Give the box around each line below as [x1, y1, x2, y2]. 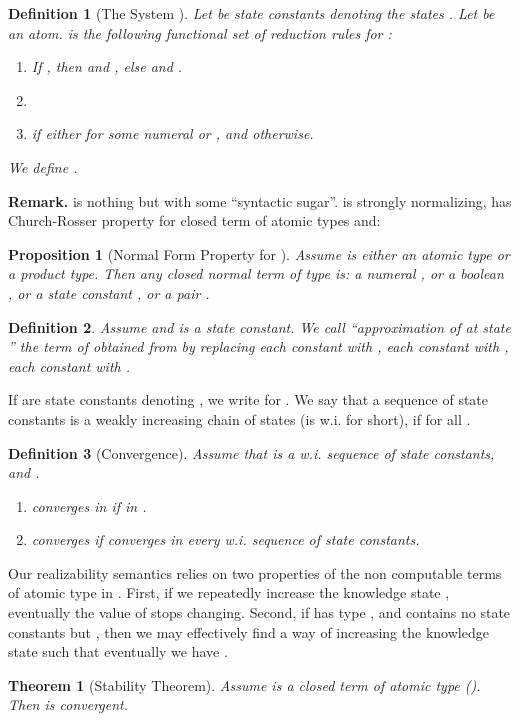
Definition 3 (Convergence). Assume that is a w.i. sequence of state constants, [8, 442, 495, 463]
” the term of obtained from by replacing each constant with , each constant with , [8, 336, 509, 357]
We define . [8, 156, 78, 177]
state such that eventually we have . [8, 641, 228, 662]
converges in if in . [31, 495, 147, 516]
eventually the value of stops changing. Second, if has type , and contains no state [8, 602, 511, 623]
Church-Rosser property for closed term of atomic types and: [8, 210, 381, 231]
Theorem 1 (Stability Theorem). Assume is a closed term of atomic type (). [8, 674, 481, 695]
